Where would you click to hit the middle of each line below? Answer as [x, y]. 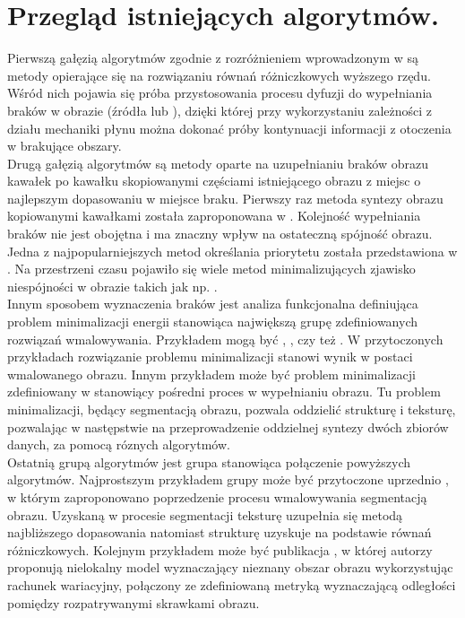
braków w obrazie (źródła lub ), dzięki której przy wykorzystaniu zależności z [220, 110]
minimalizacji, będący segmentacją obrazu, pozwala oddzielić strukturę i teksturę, [232, 409]
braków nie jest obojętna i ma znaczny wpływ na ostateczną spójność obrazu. [220, 234]
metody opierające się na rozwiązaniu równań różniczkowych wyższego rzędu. [219, 75]
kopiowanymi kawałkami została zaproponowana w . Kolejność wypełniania [214, 216]
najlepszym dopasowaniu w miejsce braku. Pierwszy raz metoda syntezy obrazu [225, 198]
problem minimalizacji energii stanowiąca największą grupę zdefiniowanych [212, 322]
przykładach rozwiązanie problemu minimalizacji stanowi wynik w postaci [210, 357]
